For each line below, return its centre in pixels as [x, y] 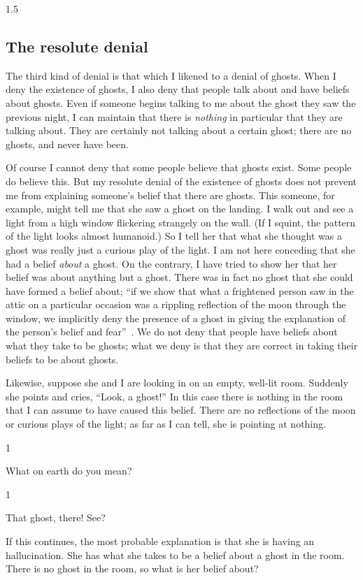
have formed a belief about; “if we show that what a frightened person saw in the [180, 290]
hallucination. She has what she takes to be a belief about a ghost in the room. [175, 554]
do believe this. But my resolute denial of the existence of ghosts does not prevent [181, 181]
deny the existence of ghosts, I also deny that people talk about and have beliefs [178, 89]
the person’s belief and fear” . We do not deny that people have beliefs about [172, 332]
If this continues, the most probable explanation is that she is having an [160, 541]
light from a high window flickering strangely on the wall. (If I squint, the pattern [181, 222]
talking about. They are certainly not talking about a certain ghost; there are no [179, 130]
